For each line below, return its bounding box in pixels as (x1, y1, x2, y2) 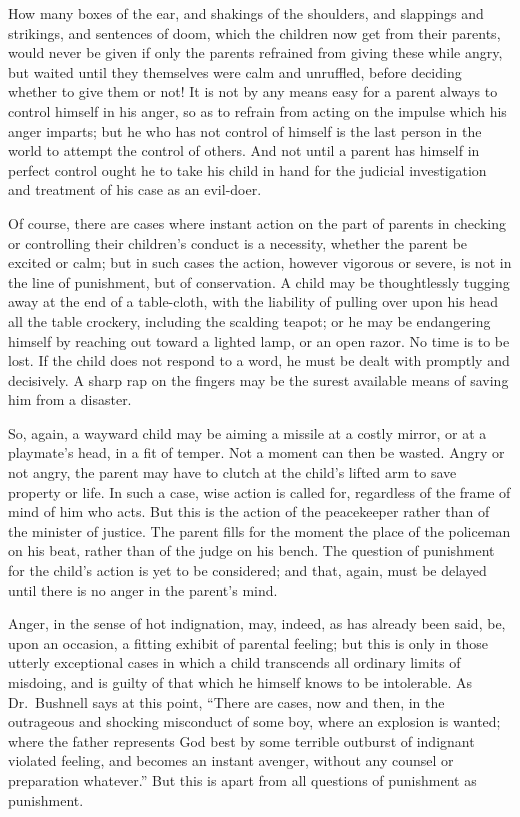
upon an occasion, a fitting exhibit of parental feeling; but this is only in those (8, 632, 488, 653)
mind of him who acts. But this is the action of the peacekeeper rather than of (8, 501, 490, 522)
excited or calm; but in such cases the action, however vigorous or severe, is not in (8, 252, 512, 273)
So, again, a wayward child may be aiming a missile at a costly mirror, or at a (8, 422, 487, 443)
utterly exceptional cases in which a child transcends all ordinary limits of (8, 652, 461, 673)
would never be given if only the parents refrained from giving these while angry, (8, 42, 503, 63)
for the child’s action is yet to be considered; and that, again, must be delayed (8, 560, 487, 581)
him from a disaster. (8, 389, 132, 410)
